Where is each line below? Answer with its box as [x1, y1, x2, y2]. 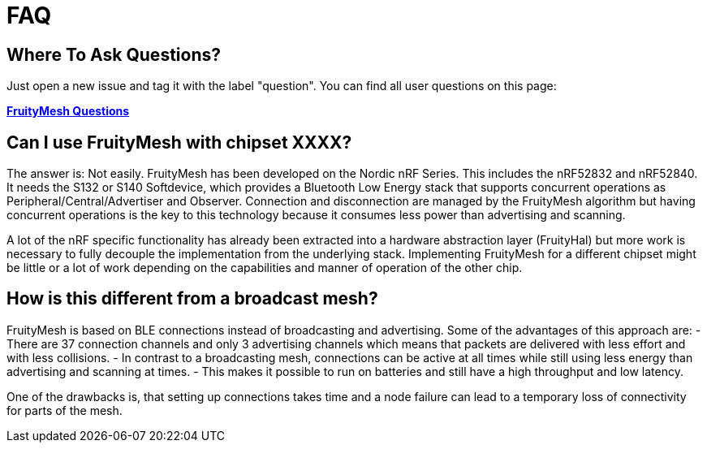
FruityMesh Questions [6, 104, 130, 119]
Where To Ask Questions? [6, 44, 221, 65]
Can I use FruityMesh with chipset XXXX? [6, 132, 352, 153]
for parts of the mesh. [6, 403, 123, 417]
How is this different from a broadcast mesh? [6, 288, 378, 309]
